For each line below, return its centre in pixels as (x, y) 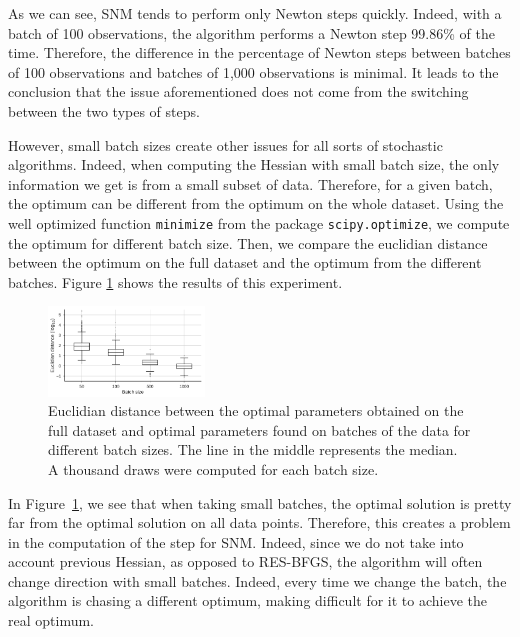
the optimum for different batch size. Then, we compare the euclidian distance (248, 242)
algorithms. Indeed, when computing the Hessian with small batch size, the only (254, 164)
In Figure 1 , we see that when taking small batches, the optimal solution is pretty (260, 502)
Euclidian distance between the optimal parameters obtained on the (256, 410)
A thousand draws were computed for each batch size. (213, 468)
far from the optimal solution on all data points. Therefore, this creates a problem (259, 522)
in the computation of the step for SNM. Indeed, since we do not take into (236, 541)
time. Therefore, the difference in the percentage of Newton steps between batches (259, 52)
